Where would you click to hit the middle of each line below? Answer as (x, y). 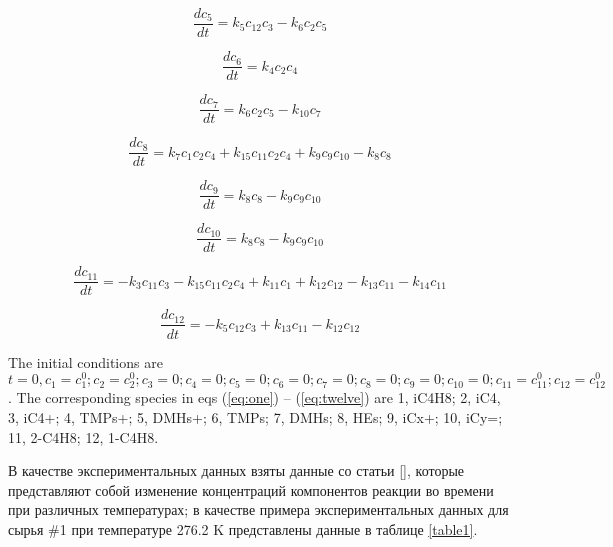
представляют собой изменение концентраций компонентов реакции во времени (251, 489)
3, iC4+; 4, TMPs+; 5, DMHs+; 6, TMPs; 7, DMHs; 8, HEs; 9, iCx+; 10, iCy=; (255, 416)
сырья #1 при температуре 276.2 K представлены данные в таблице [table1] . (243, 528)
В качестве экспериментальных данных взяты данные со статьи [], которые (236, 470)
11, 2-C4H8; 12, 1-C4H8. (83, 436)
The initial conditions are (85, 361)
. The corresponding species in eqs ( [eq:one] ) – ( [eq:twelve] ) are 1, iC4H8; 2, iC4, (254, 397)
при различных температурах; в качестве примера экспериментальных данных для (258, 509)
